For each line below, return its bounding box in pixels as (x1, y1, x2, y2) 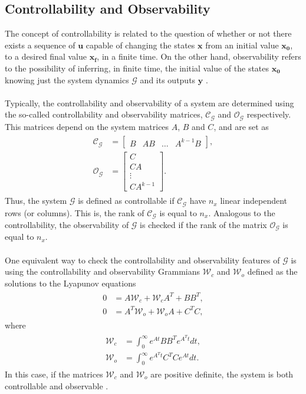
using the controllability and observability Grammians (5, 265, 200, 278)
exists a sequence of (5, 38, 75, 51)
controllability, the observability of (5, 219, 129, 231)
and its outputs (140, 73, 196, 86)
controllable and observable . (5, 379, 108, 392)
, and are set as (213, 120, 269, 132)
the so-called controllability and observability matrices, (5, 108, 203, 121)
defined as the (247, 265, 298, 278)
